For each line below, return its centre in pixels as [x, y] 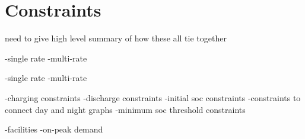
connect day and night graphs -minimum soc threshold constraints [125, 109]
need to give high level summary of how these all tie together [116, 38]
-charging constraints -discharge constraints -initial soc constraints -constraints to [153, 97]
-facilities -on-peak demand [54, 129]
